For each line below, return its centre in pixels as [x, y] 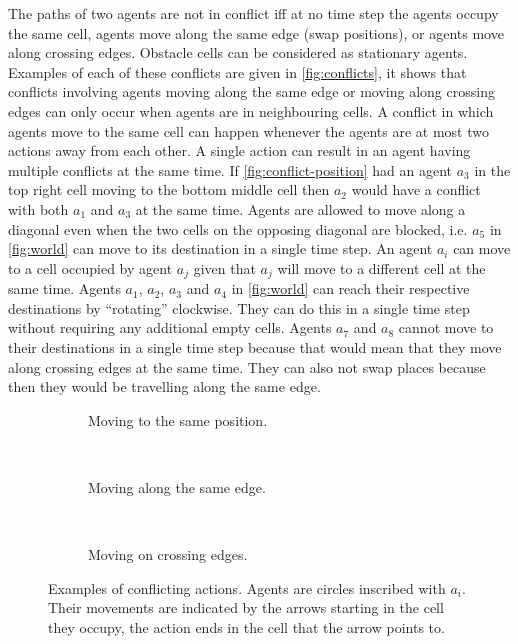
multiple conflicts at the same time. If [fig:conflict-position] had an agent [230, 169]
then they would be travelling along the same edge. [164, 386]
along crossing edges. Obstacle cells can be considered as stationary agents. [238, 52]
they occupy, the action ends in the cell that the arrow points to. [246, 626]
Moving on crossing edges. [168, 554]
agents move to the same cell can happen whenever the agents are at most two [248, 130]
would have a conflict [416, 189]
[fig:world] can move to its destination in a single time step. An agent [220, 248]
